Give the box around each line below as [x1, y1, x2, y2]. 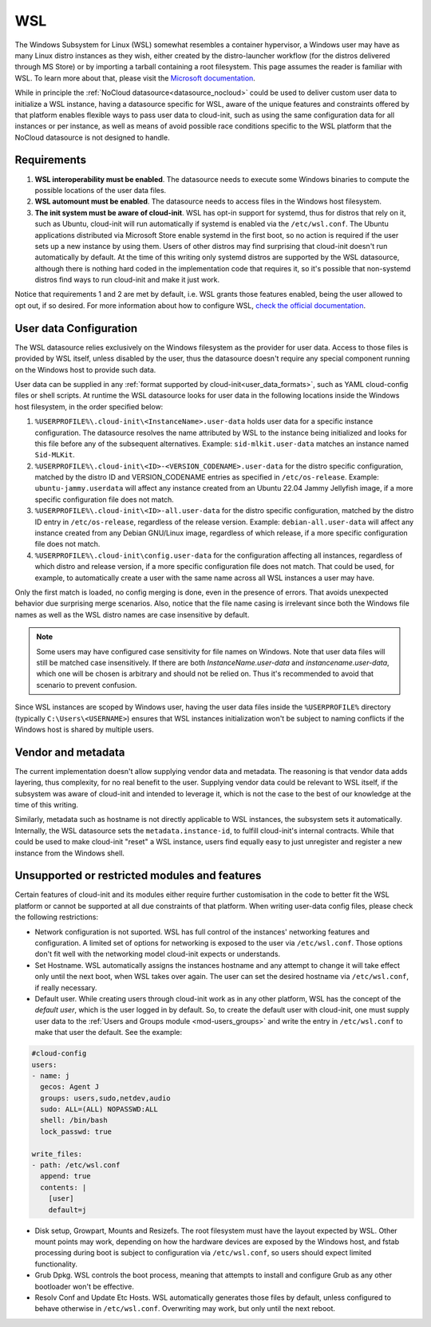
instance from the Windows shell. [14, 848, 125, 858]
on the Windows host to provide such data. [14, 365, 156, 374]
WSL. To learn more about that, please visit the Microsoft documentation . [14, 73, 255, 83]
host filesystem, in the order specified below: [14, 401, 164, 411]
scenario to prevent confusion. [36, 680, 137, 689]
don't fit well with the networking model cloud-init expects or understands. [34, 950, 281, 959]
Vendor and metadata [14, 745, 125, 759]
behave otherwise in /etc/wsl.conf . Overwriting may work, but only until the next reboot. [34, 1304, 335, 1313]
